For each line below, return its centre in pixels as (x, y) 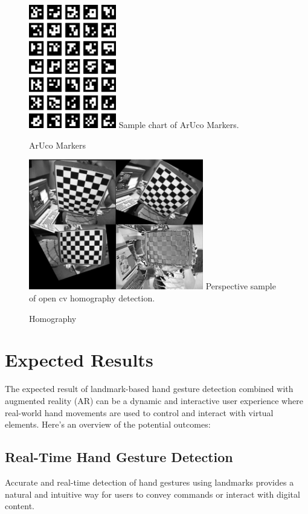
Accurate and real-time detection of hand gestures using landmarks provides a (149, 482)
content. (20, 506)
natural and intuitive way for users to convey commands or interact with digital (152, 494)
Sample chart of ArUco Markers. (179, 125)
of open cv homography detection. (92, 298)
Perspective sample (241, 286)
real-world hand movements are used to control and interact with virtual (139, 412)
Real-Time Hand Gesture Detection (119, 457)
